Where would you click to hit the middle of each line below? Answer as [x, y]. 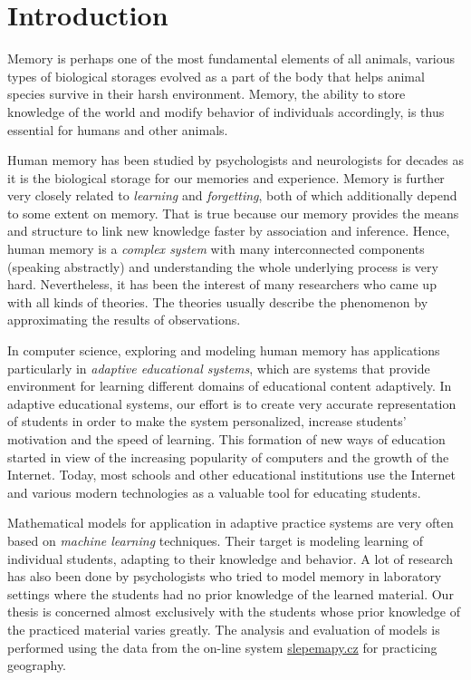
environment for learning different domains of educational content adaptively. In [230, 386]
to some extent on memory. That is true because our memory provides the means [233, 213]
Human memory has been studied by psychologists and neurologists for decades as [236, 160]
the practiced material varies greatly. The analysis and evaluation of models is [224, 629]
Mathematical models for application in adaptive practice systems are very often [231, 523]
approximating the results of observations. [124, 320]
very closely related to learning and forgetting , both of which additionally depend [232, 195]
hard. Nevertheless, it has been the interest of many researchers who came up [222, 284]
